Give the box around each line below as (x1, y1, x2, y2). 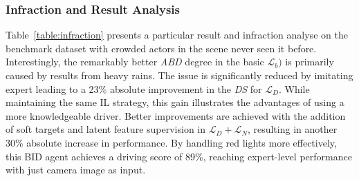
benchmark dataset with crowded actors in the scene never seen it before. (6, 41, 317, 55)
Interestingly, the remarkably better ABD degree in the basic (6, 54, 264, 69)
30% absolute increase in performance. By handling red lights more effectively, (6, 135, 337, 149)
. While (278, 81, 310, 96)
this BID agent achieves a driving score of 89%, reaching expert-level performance (6, 149, 352, 163)
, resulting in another (247, 122, 338, 136)
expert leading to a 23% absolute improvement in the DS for (6, 81, 262, 96)
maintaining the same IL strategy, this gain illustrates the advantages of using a (6, 95, 344, 109)
